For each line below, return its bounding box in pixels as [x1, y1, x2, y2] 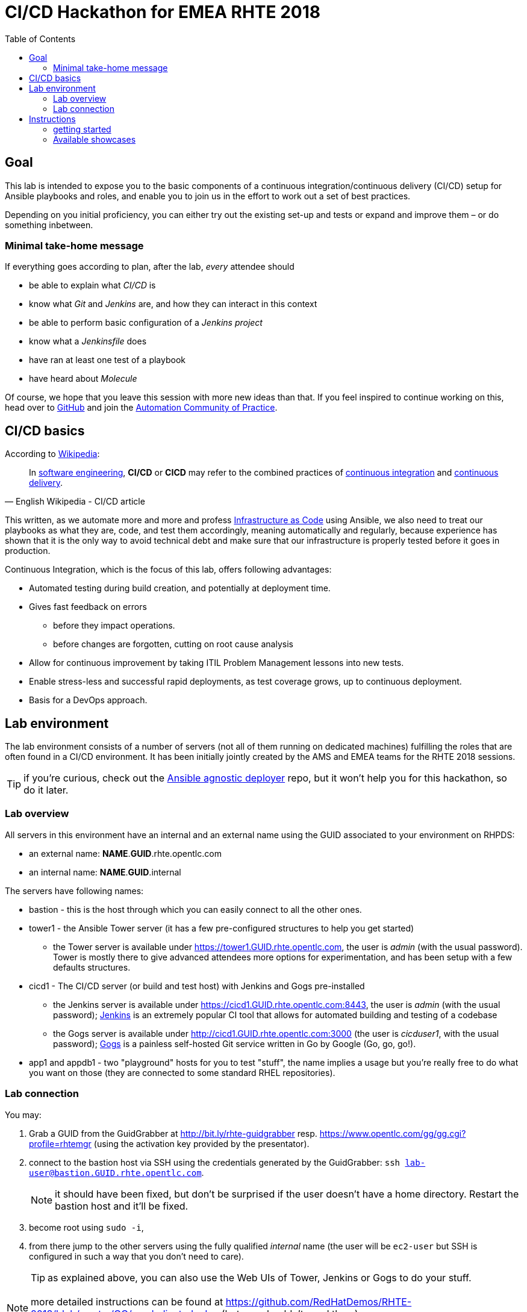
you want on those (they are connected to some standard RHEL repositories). [29, 1067, 335, 1078]
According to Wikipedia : [5, 449, 100, 459]
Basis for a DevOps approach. [29, 695, 148, 706]
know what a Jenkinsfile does [29, 336, 147, 347]
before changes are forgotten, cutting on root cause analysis [53, 639, 293, 650]
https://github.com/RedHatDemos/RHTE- [225, 1295, 412, 1308]
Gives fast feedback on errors [29, 602, 147, 612]
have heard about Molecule [29, 373, 137, 384]
